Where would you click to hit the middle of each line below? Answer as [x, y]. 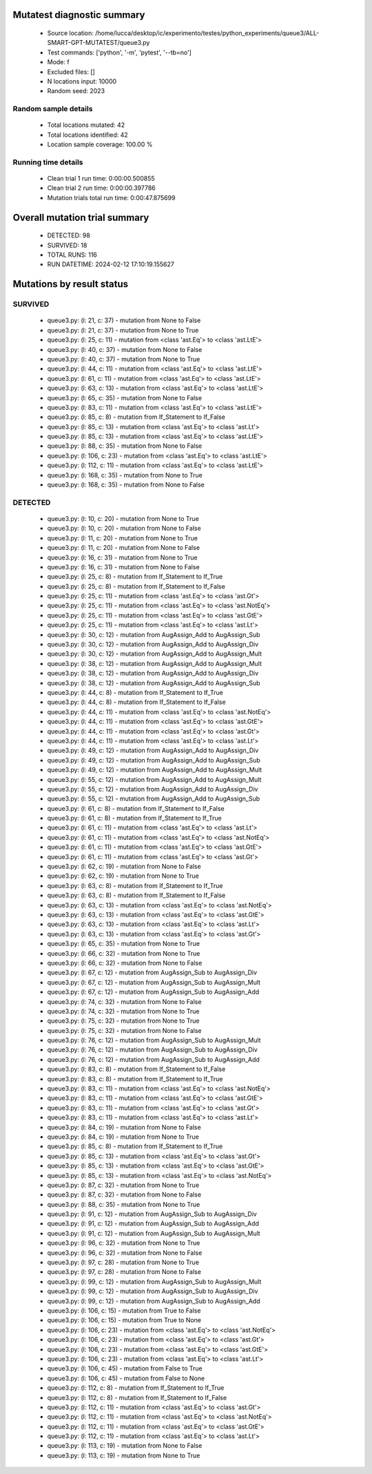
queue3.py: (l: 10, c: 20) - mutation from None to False [124, 529]
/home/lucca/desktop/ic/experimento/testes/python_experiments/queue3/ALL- [207, 33]
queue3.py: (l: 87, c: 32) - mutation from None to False [124, 1195]
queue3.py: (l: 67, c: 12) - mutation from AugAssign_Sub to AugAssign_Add [153, 992]
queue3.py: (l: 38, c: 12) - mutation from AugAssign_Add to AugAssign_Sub [154, 682]
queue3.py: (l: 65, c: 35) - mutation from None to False [125, 397]
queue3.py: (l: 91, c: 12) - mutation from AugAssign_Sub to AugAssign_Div [152, 1214]
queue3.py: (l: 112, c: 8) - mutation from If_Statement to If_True [136, 1388]
